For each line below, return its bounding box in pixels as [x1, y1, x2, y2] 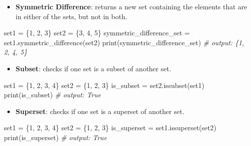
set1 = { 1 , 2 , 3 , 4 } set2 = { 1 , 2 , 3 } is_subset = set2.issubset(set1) [4, 80, 205, 90]
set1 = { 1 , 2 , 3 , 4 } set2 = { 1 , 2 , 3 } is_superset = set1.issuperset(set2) [4, 122, 217, 133]
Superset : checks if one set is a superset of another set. [15, 106, 185, 116]
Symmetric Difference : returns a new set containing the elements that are [15, 1, 248, 11]
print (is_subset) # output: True [4, 89, 101, 100]
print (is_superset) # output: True [4, 132, 107, 142]
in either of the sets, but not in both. [15, 11, 127, 21]
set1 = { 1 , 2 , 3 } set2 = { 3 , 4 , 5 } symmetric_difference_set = [4, 28, 190, 38]
